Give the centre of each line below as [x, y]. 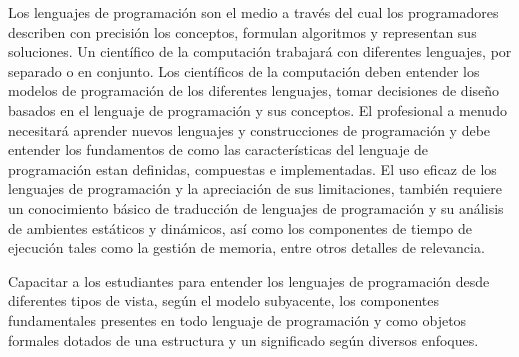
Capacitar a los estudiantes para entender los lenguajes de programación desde [249, 280]
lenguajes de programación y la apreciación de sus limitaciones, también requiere [255, 188]
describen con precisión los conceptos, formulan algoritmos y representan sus [242, 31]
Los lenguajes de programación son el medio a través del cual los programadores [253, 12]
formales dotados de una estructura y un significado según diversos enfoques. [243, 339]
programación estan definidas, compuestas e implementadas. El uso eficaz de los [252, 168]
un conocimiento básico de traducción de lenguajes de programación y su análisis [256, 207]
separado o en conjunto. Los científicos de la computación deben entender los [244, 70]
